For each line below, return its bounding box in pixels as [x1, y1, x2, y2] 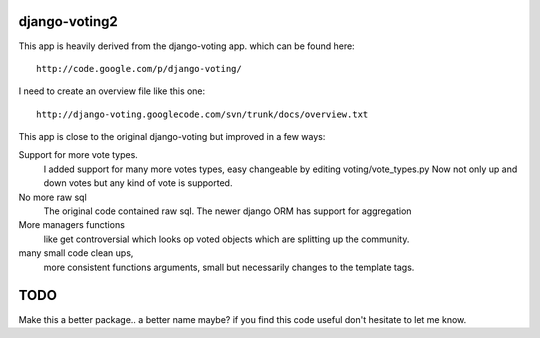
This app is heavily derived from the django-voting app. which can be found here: [18, 40, 355, 52]
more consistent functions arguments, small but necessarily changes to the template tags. [43, 261, 415, 273]
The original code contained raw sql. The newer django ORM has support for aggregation [43, 205, 412, 217]
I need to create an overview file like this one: [18, 85, 206, 97]
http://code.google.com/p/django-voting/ [36, 63, 242, 74]
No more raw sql [18, 191, 87, 203]
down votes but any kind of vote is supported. [43, 177, 233, 189]
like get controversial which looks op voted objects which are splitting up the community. [43, 233, 410, 245]
